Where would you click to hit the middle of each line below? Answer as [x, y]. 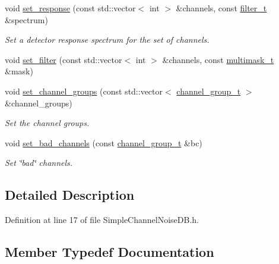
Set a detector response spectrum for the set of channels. [107, 40]
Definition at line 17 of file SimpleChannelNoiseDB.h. [102, 220]
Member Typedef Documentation [110, 252]
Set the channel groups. [47, 123]
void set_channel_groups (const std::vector [84, 91]
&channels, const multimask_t [218, 59]
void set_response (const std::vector [70, 8]
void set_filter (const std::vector [64, 59]
